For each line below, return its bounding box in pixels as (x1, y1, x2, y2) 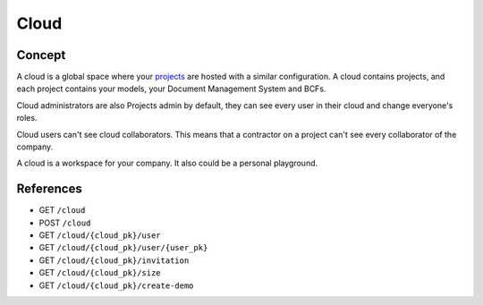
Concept (16, 47, 66, 63)
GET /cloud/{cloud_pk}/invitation (38, 255, 190, 266)
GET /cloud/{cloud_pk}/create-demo (38, 280, 194, 291)
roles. (16, 113, 38, 123)
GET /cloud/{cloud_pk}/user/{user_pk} (38, 242, 208, 253)
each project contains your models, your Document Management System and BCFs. (16, 83, 326, 94)
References (16, 182, 82, 197)
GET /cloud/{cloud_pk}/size (38, 267, 161, 278)
